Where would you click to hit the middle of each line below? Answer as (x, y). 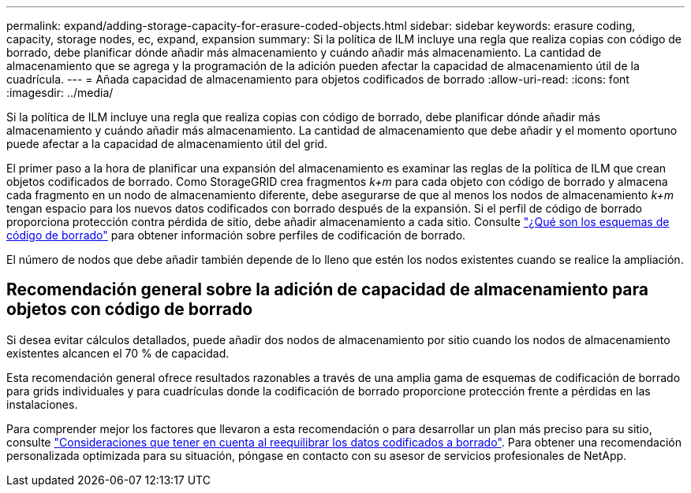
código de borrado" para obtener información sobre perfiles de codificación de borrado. (236, 235)
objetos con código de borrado (130, 310)
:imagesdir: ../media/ (60, 93)
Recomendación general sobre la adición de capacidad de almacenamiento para (328, 290)
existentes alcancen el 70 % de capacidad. (118, 353)
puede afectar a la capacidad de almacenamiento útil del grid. (167, 144)
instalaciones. (42, 404)
